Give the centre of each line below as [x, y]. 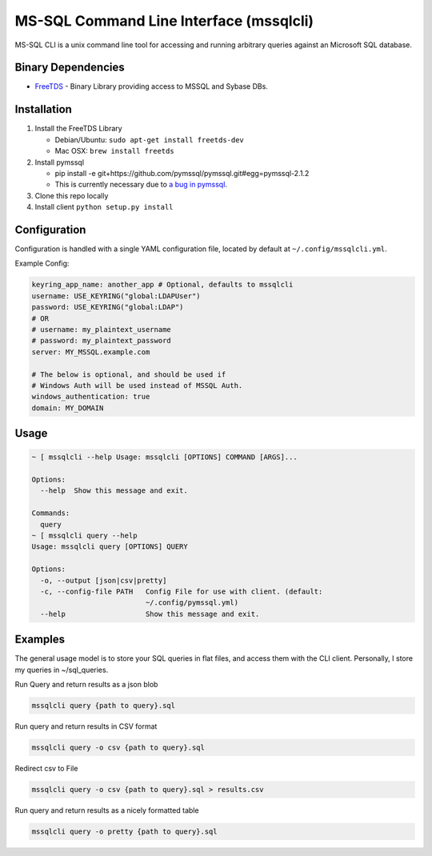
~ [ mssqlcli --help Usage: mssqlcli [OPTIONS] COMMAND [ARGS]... [164, 457]
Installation [43, 109]
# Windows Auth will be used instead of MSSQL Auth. [137, 385]
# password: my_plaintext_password [101, 341]
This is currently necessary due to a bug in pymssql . [141, 185]
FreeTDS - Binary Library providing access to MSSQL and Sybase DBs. [151, 86]
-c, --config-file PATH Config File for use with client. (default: [182, 591]
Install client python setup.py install [104, 207]
